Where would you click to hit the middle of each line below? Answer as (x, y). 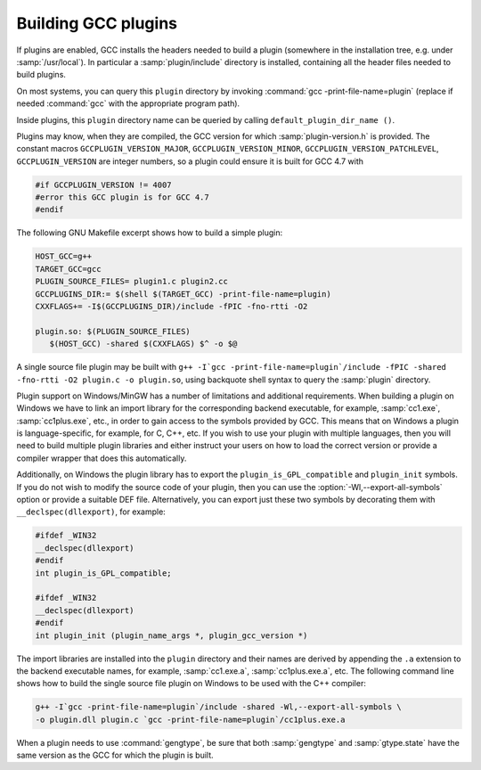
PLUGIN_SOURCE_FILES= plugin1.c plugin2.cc (132, 282)
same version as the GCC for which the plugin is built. (115, 755)
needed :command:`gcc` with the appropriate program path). (128, 103)
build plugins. (41, 75)
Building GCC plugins (97, 23)
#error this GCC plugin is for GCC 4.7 (122, 197)
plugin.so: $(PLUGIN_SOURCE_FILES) (113, 331)
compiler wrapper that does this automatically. (102, 458)
